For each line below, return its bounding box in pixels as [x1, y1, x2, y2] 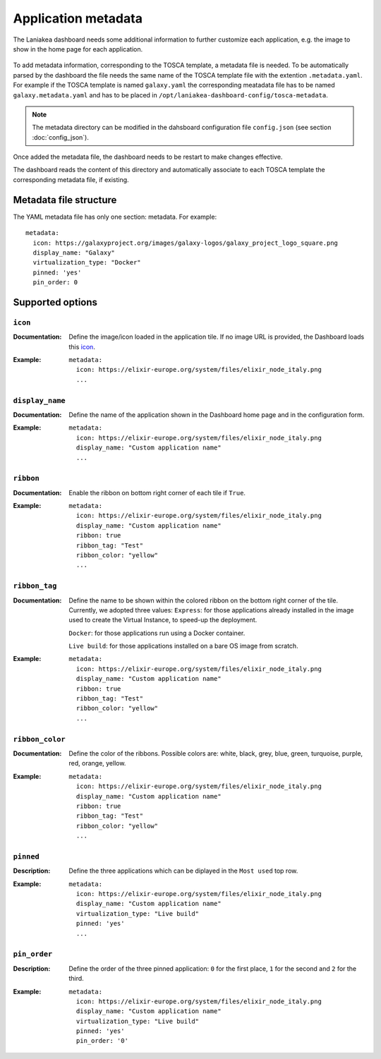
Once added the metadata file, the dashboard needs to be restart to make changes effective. [13, 152, 283, 162]
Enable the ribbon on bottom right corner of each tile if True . [68, 488, 246, 497]
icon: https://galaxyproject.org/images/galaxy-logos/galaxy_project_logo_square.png [32, 238, 339, 247]
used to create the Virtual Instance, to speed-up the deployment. [68, 616, 258, 624]
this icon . [68, 342, 95, 351]
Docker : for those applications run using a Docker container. [68, 629, 246, 637]
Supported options [13, 296, 98, 308]
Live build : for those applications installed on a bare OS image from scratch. [68, 642, 299, 650]
